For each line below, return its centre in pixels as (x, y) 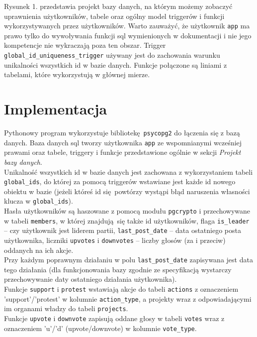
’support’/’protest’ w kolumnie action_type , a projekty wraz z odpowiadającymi (128, 298)
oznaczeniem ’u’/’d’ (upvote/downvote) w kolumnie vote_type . (100, 328)
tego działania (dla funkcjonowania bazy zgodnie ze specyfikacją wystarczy (118, 269)
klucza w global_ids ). (39, 201)
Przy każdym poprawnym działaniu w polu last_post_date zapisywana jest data (128, 260)
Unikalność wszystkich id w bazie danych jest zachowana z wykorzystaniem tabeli (128, 171)
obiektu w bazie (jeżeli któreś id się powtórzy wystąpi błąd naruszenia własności (127, 191)
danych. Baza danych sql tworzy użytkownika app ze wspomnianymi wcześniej (123, 142)
